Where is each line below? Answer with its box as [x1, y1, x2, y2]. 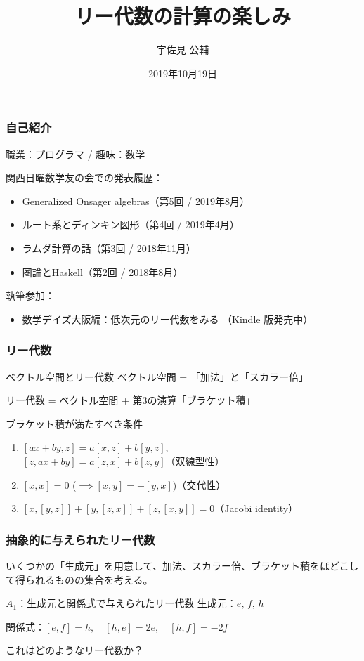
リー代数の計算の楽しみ [74, 1, 291, 30]
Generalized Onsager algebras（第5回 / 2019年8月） [22, 193, 249, 208]
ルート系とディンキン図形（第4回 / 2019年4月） [22, 217, 240, 232]
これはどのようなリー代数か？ [6, 643, 143, 657]
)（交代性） [172, 477, 226, 492]
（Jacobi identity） [214, 501, 299, 516]
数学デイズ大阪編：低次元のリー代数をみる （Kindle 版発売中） [22, 311, 313, 326]
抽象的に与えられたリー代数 [6, 530, 155, 548]
